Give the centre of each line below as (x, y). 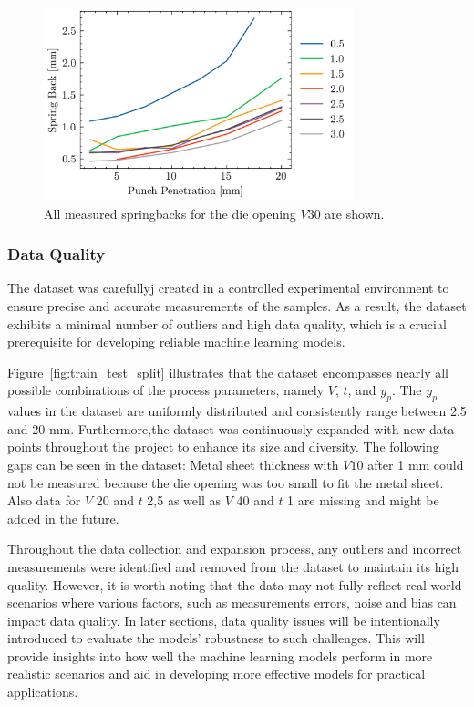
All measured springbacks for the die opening (170, 213)
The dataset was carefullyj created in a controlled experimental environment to (228, 288)
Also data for (44, 500)
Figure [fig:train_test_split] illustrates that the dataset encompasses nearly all (228, 372)
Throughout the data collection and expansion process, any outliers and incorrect (235, 549)
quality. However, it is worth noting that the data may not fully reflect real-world (235, 584)
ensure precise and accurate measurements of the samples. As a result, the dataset (237, 305)
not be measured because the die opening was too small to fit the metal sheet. (226, 482)
